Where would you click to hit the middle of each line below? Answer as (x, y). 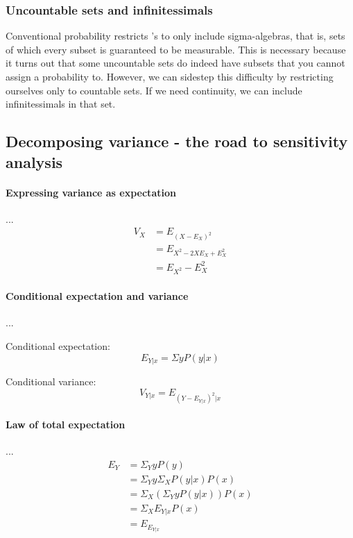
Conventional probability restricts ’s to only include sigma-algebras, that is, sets (175, 36)
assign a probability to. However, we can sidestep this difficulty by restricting (170, 76)
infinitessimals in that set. (61, 104)
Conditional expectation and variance (97, 296)
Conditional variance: (51, 381)
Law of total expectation (66, 424)
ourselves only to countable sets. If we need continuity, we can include (154, 90)
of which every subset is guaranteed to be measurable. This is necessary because (176, 49)
